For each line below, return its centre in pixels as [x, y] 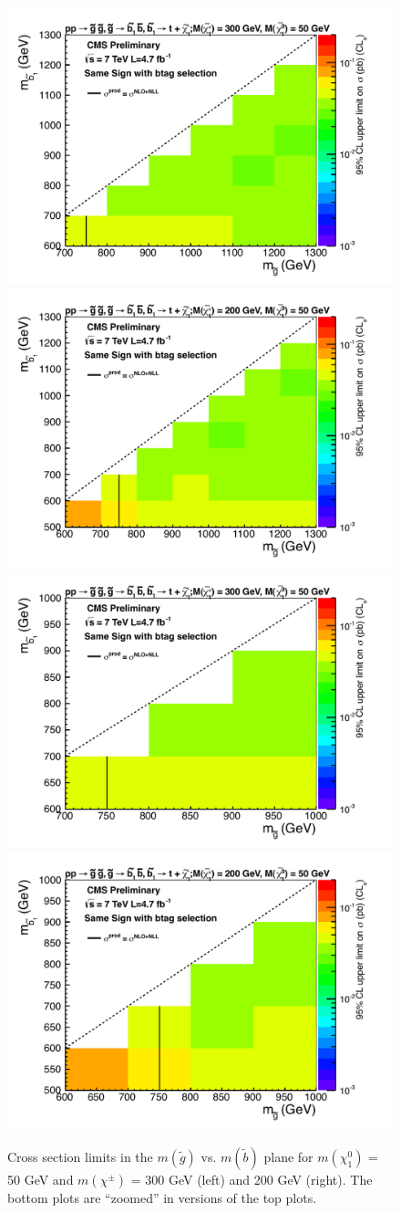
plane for [288, 1157]
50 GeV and [41, 1180]
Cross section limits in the [80, 1157]
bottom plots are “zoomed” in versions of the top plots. [162, 1198]
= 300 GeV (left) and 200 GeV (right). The [252, 1180]
